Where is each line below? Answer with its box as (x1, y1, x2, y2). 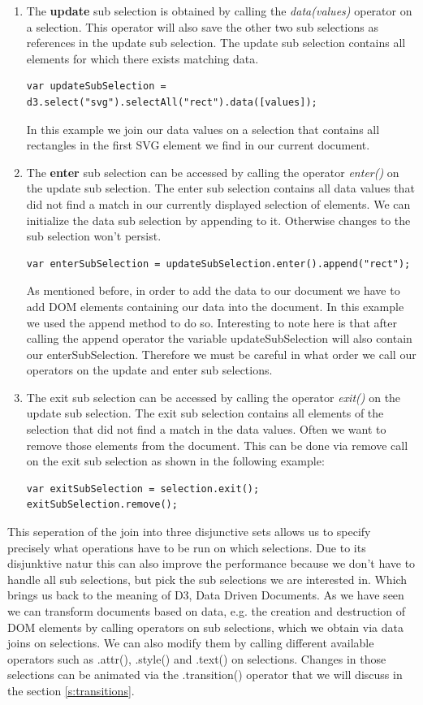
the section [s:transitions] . (7, 681, 135, 699)
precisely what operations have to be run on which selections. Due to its (7, 538, 366, 556)
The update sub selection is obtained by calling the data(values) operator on (26, 2, 412, 19)
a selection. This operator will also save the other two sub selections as (26, 18, 378, 35)
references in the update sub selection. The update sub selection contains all (26, 34, 406, 51)
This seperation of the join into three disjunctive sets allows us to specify (7, 523, 371, 540)
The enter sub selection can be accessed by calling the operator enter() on (26, 163, 399, 180)
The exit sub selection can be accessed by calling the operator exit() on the (26, 388, 401, 405)
